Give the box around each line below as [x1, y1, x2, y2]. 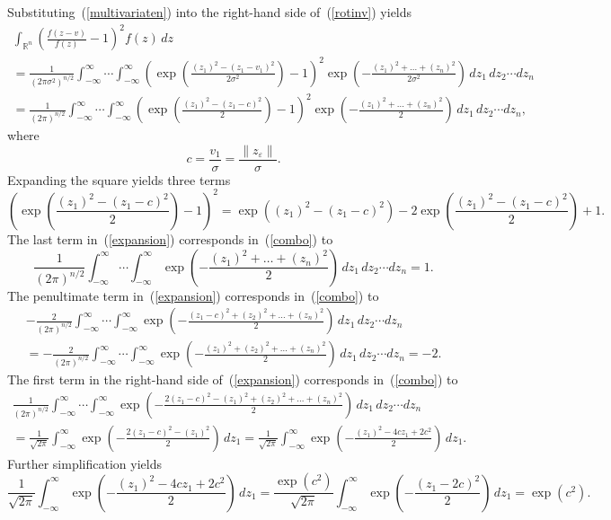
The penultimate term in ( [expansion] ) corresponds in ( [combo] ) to [7, 286, 379, 304]
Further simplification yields [7, 454, 162, 472]
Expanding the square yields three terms [7, 170, 231, 189]
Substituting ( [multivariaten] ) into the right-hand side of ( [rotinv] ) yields [7, 3, 412, 21]
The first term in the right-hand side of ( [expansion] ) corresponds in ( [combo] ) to [7, 370, 458, 389]
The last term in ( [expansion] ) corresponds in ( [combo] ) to [7, 229, 333, 248]
